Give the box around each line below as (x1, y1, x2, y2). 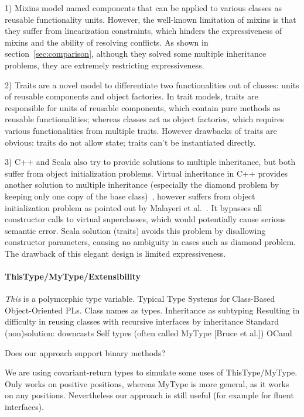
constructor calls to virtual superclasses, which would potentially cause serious (5, 213, 286, 225)
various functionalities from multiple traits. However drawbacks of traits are (5, 124, 277, 136)
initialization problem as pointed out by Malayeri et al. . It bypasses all (5, 201, 262, 213)
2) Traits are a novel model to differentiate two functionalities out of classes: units (5, 78, 299, 91)
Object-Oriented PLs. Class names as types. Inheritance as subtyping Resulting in (5, 304, 300, 316)
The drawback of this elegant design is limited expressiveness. (5, 247, 226, 259)
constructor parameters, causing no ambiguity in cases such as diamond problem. (5, 236, 296, 248)
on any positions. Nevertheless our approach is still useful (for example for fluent (5, 389, 294, 401)
